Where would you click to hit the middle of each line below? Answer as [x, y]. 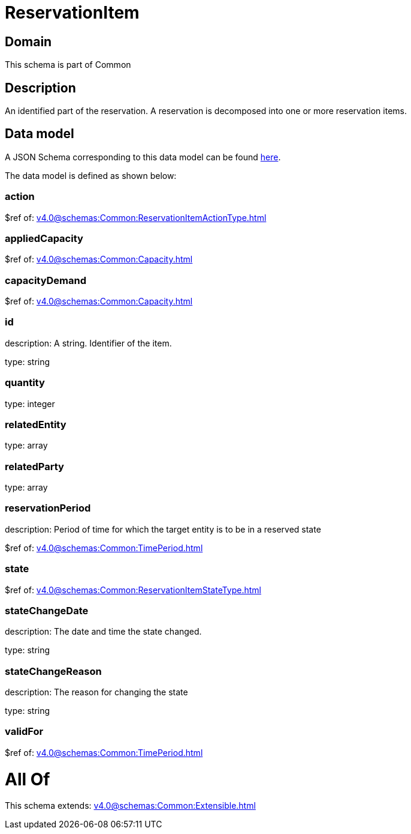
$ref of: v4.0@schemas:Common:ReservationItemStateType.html [133, 590]
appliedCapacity [44, 238]
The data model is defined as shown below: [91, 175]
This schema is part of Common [68, 65]
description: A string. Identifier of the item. [88, 343]
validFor [24, 732]
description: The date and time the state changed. [103, 632]
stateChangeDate [47, 610]
